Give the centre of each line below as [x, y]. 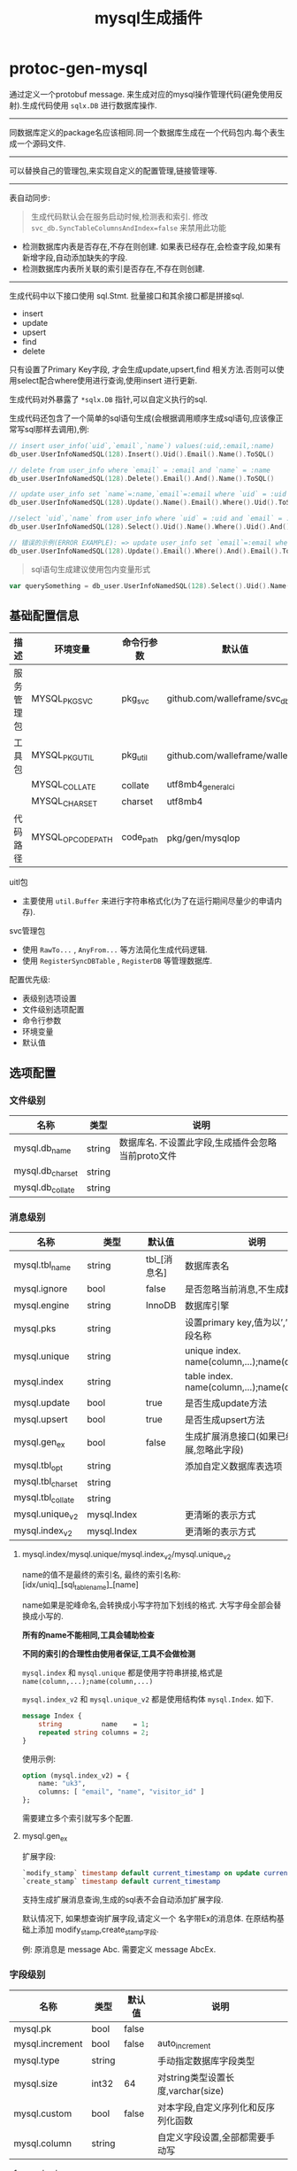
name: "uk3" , [62, 1784]
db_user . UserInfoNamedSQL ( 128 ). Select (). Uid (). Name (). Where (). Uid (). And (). [152, 527]
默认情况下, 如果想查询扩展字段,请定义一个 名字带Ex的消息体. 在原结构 [149, 1918]
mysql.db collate [44, 1188]
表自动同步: [30, 198]
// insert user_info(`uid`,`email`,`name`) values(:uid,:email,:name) [142, 446]
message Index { [52, 1716]
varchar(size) [196, 2090]
